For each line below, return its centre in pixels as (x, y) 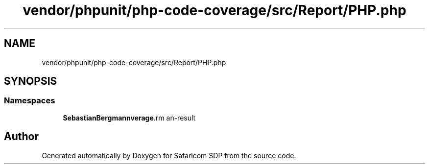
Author (21, 137)
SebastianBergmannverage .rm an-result (129, 118)
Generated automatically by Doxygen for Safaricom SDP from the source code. (169, 155)
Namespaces (30, 101)
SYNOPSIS (31, 81)
